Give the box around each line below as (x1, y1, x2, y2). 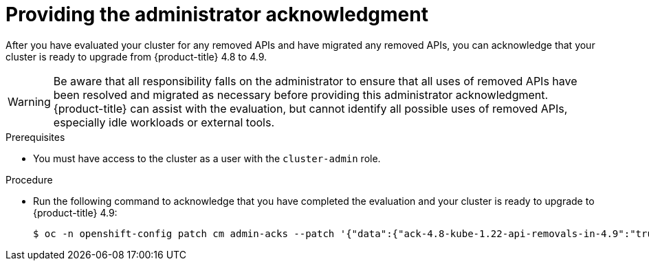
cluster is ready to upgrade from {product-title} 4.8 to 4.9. (5, 50, 267, 63)
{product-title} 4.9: (33, 206, 118, 219)
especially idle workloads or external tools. (53, 115, 275, 129)
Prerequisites (5, 131, 65, 143)
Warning (8, 94, 51, 109)
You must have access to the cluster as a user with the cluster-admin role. (33, 152, 381, 164)
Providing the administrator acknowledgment (5, 3, 428, 26)
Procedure (5, 173, 53, 186)
